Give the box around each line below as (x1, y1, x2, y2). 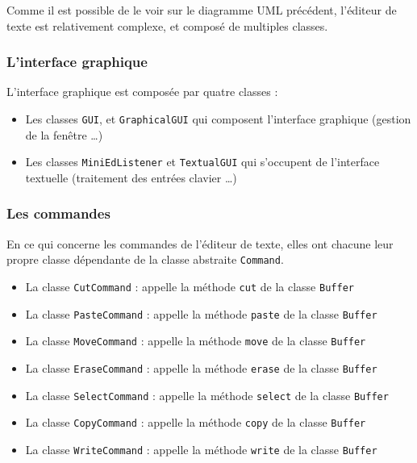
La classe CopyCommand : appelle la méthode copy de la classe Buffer (25, 414, 366, 431)
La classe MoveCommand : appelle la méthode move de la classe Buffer (25, 332, 366, 349)
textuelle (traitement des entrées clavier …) (25, 169, 237, 186)
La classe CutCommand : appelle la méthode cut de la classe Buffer (25, 277, 354, 294)
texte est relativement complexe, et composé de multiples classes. (6, 17, 328, 34)
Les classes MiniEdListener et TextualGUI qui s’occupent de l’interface (25, 153, 380, 170)
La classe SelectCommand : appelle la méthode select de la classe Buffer (25, 386, 389, 403)
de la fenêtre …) (25, 126, 103, 143)
